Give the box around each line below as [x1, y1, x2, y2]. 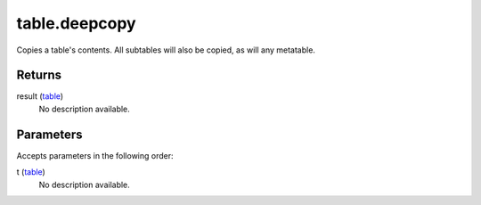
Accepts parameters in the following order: [16, 150, 174, 160]
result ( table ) [16, 91, 64, 102]
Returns [16, 68, 62, 83]
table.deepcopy [16, 13, 137, 33]
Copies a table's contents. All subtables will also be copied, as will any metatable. [16, 45, 316, 55]
